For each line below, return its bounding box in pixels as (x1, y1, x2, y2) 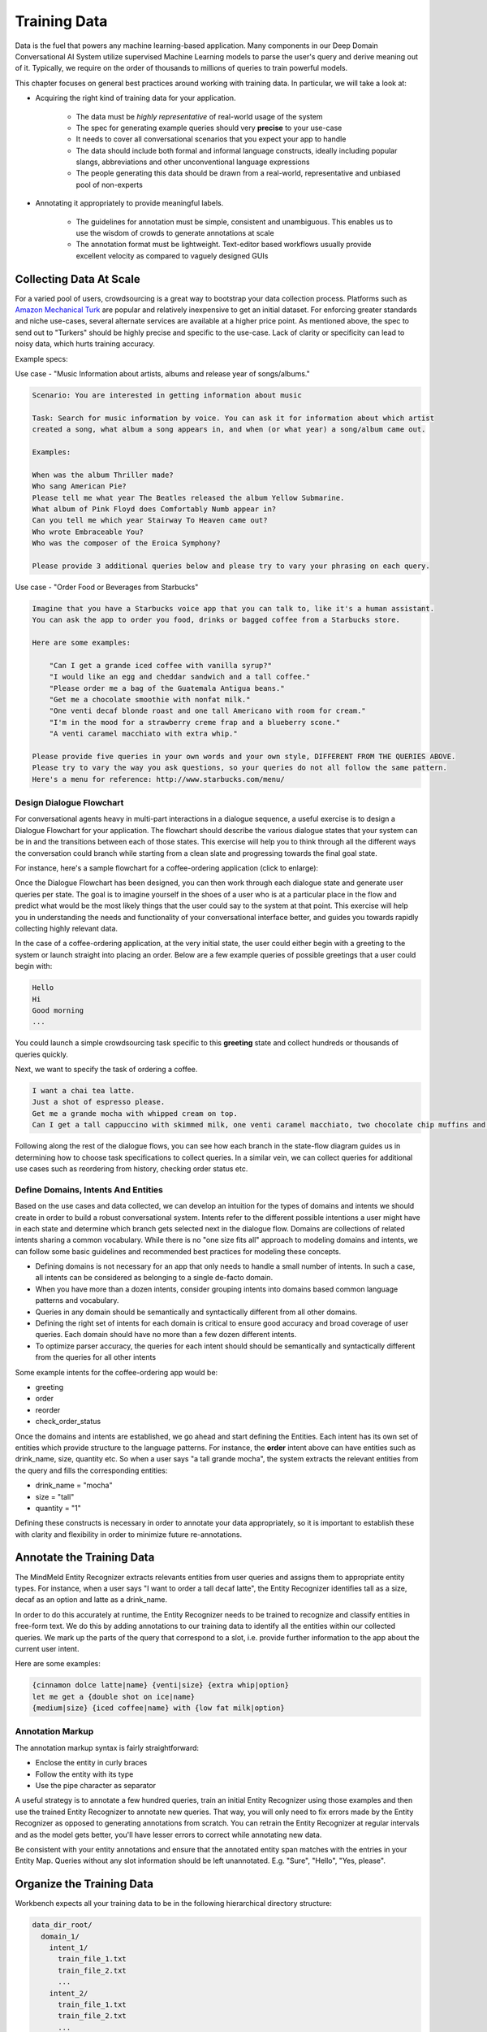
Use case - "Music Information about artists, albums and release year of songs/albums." (15, 369, 310, 379)
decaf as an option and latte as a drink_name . (15, 1595, 168, 1604)
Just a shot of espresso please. (32, 1097, 166, 1107)
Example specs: (15, 354, 68, 363)
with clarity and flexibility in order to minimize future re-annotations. (15, 1529, 243, 1539)
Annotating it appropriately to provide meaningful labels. (35, 198, 224, 208)
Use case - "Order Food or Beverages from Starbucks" (15, 582, 199, 592)
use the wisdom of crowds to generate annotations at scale (75, 228, 275, 238)
